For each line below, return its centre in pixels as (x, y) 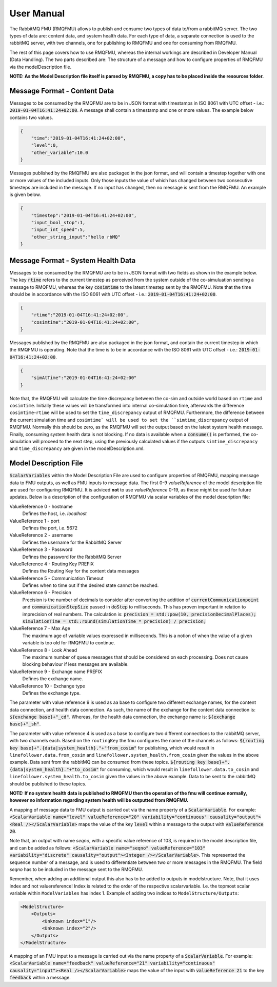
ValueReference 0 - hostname (41, 506)
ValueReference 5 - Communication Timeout (56, 578)
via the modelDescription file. (41, 67)
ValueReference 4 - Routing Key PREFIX (52, 564)
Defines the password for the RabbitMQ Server (72, 557)
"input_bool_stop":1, (58, 223)
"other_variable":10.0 (60, 152)
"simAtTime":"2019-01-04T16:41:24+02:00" (84, 378)
